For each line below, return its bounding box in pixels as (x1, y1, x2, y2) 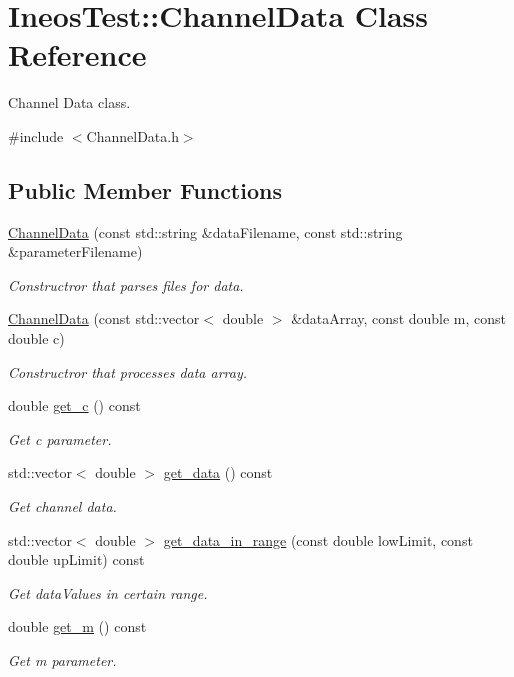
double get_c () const (8, 395, 141, 416)
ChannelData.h (86, 125, 179, 146)
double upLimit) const (8, 549, 145, 570)
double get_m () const (8, 616, 147, 637)
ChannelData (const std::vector (8, 308, 200, 329)
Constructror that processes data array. (8, 361, 248, 382)
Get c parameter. (8, 428, 112, 449)
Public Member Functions (8, 174, 282, 205)
